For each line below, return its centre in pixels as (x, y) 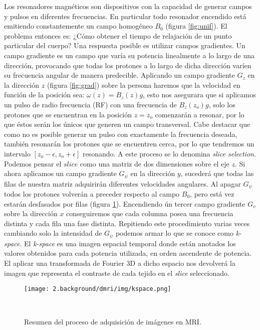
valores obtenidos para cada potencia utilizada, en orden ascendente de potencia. (128, 253)
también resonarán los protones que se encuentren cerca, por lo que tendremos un (129, 144)
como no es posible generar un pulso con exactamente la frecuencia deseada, (121, 134)
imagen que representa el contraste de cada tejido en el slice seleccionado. (117, 273)
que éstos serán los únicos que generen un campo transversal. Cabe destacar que (127, 124)
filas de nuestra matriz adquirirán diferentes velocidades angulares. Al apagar (122, 183)
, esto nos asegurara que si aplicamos (199, 95)
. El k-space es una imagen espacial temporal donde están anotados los (128, 243)
